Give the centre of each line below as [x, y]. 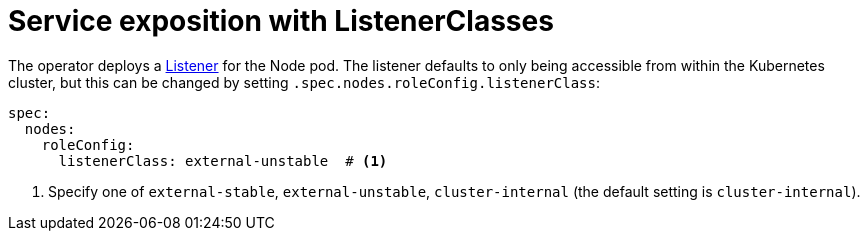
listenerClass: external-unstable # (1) [223, 160]
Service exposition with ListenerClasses [281, 21]
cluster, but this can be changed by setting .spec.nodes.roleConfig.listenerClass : [304, 82]
